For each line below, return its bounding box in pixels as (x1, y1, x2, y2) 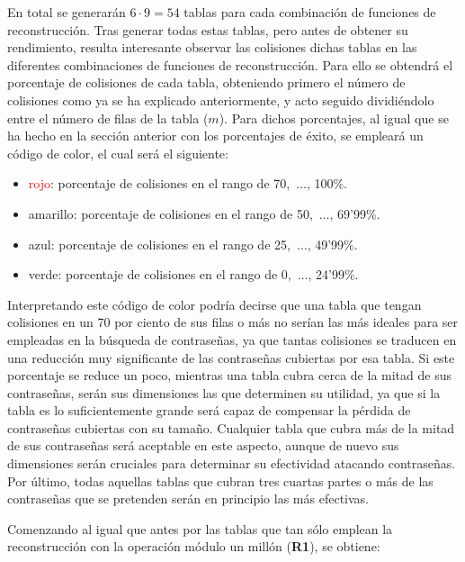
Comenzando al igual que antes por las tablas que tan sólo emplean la (7, 519, 393, 538)
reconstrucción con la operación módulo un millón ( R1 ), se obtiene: (7, 537, 380, 556)
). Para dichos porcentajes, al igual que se (219, 108, 449, 127)
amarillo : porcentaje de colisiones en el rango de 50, (28, 204, 313, 222)
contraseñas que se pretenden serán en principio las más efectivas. (7, 489, 369, 508)
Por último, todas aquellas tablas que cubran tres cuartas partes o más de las (7, 471, 434, 490)
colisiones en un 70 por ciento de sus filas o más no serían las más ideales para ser (7, 313, 459, 331)
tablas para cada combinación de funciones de (183, 3, 436, 21)
